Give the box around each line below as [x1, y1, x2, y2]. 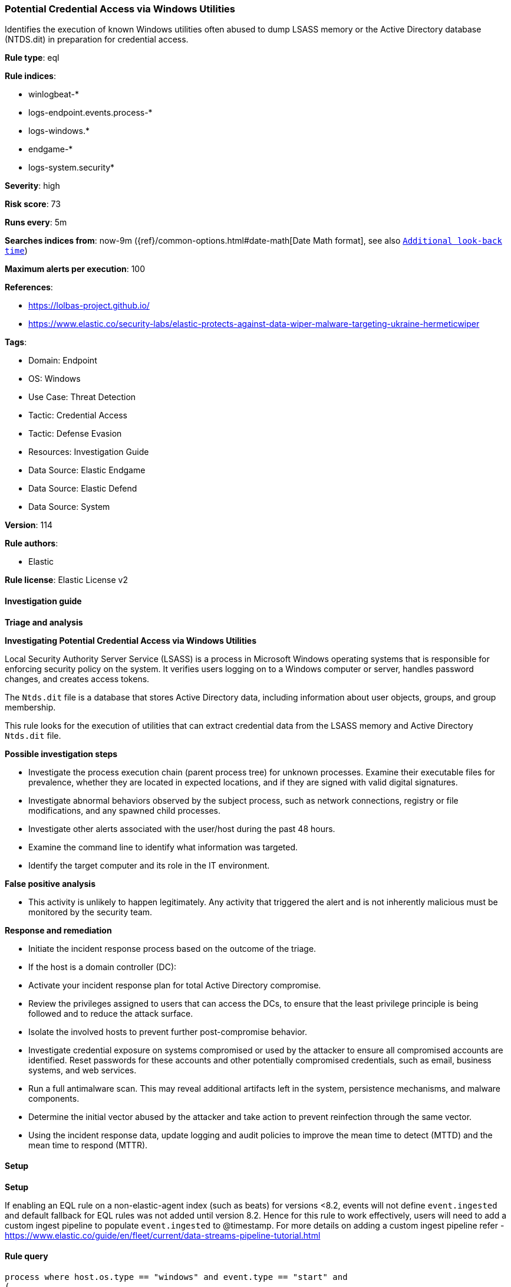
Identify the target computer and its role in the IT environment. [28, 860, 270, 870]
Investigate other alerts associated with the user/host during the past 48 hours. [28, 823, 335, 834]
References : [5, 282, 53, 293]
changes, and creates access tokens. [5, 673, 150, 684]
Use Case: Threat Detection [28, 392, 136, 402]
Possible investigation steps [5, 748, 118, 759]
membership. [5, 702, 56, 712]
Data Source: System [28, 502, 110, 512]
